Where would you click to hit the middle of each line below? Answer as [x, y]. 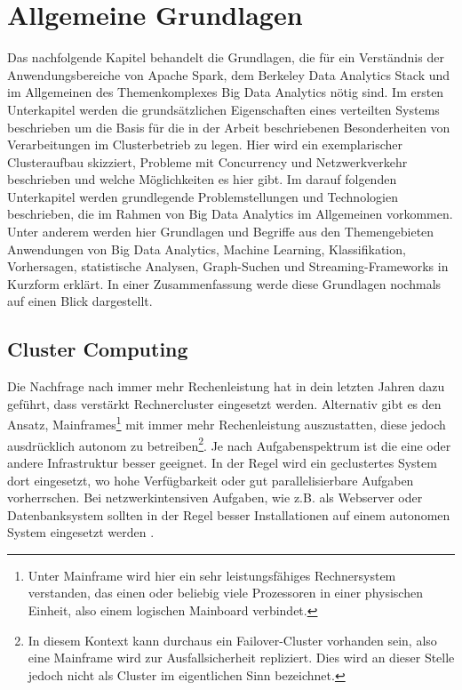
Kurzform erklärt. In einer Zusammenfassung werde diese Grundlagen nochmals [224, 283]
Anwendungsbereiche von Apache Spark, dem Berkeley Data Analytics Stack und [229, 74]
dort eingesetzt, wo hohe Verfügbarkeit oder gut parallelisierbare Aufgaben [211, 480]
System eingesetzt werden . [81, 532]
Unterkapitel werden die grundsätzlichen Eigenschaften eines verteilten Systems [223, 109]
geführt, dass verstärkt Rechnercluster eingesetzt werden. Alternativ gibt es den [224, 403]
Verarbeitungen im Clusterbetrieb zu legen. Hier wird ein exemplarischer [205, 144]
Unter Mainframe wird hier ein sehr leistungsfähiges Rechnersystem [212, 575]
